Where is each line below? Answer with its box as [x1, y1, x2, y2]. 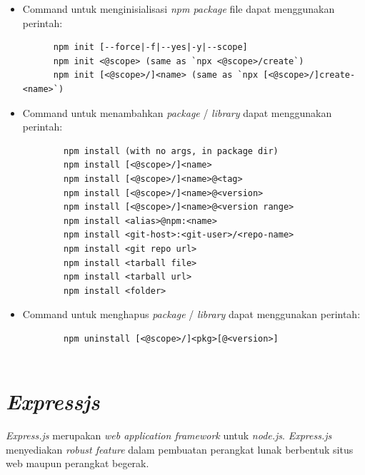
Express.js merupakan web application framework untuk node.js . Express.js [6, 428, 332, 443]
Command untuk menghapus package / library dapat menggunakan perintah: [22, 307, 361, 322]
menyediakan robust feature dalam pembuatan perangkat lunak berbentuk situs [6, 441, 354, 456]
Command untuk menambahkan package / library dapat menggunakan [22, 105, 332, 120]
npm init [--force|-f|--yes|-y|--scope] [53, 42, 248, 53]
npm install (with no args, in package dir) [64, 145, 279, 156]
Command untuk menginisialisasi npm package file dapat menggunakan [22, 1, 335, 16]
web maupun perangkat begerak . [6, 456, 149, 471]
